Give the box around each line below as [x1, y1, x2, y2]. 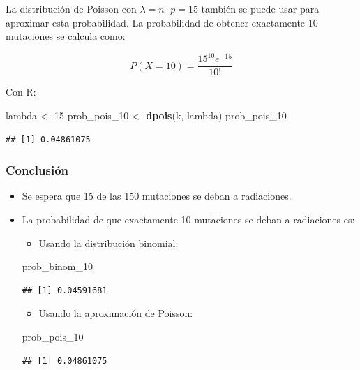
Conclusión [6, 161, 68, 179]
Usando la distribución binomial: [38, 235, 179, 250]
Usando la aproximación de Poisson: [38, 306, 193, 320]
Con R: [6, 84, 36, 99]
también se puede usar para [201, 1, 320, 15]
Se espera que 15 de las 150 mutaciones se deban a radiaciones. [22, 188, 292, 203]
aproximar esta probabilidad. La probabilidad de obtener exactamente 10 [6, 15, 318, 29]
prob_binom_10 [22, 259, 93, 274]
